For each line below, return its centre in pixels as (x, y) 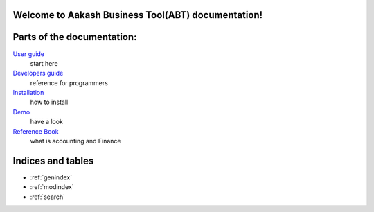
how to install (49, 102)
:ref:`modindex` (52, 187)
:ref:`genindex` (51, 177)
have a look (47, 122)
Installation (28, 93)
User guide (29, 54)
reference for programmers (69, 82)
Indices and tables (53, 160)
